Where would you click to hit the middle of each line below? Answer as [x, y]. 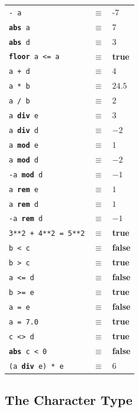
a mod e [24, 145]
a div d [24, 131]
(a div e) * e [37, 366]
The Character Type [69, 400]
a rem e [24, 189]
